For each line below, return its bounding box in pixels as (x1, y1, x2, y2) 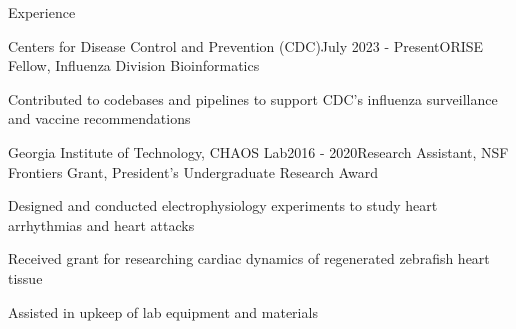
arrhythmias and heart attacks (8, 214, 195, 235)
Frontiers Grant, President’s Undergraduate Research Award (8, 161, 378, 182)
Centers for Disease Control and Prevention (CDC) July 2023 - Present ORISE (8, 35, 484, 56)
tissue (8, 267, 43, 288)
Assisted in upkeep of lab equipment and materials (8, 301, 318, 322)
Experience (8, 2, 76, 22)
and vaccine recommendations (8, 108, 191, 129)
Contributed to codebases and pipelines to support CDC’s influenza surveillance (8, 88, 498, 109)
